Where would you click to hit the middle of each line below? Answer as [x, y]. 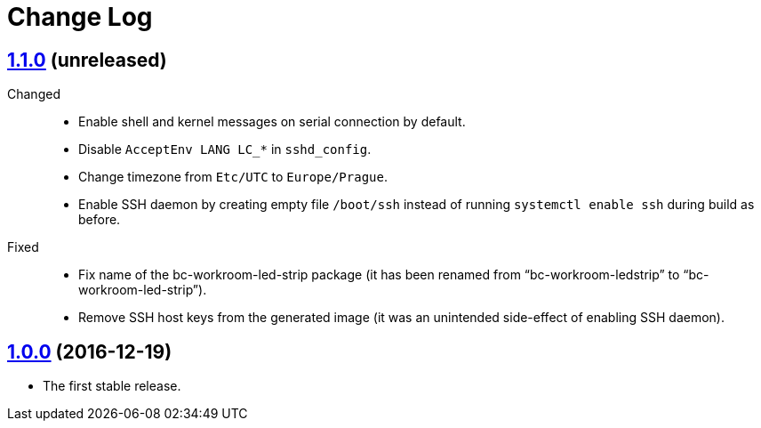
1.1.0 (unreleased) [87, 60]
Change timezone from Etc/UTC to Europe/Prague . [233, 177]
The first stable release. [112, 386]
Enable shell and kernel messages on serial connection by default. [272, 122]
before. [100, 220]
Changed [34, 94]
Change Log [80, 17]
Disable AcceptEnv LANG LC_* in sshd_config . [225, 149]
